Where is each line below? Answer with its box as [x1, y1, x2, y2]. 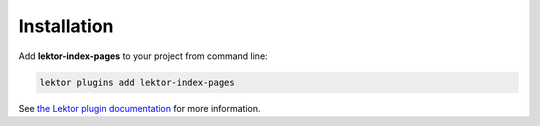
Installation [18, 15, 114, 37]
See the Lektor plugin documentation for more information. [18, 102, 261, 114]
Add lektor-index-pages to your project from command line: [18, 50, 269, 62]
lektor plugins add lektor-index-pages [39, 76, 235, 88]
